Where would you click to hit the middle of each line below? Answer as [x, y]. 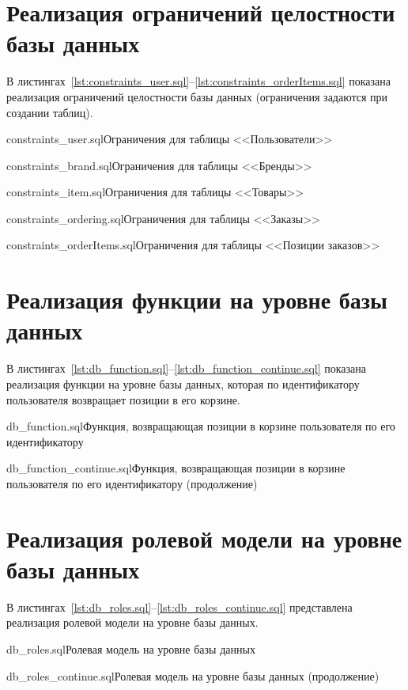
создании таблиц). [50, 112]
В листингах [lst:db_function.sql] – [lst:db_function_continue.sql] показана [186, 368]
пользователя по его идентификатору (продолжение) [132, 483]
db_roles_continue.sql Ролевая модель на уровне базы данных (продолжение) [193, 675]
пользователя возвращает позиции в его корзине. [123, 399]
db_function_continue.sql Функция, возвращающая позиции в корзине [176, 468]
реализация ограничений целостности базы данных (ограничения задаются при [197, 96]
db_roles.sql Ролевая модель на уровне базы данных [131, 649]
